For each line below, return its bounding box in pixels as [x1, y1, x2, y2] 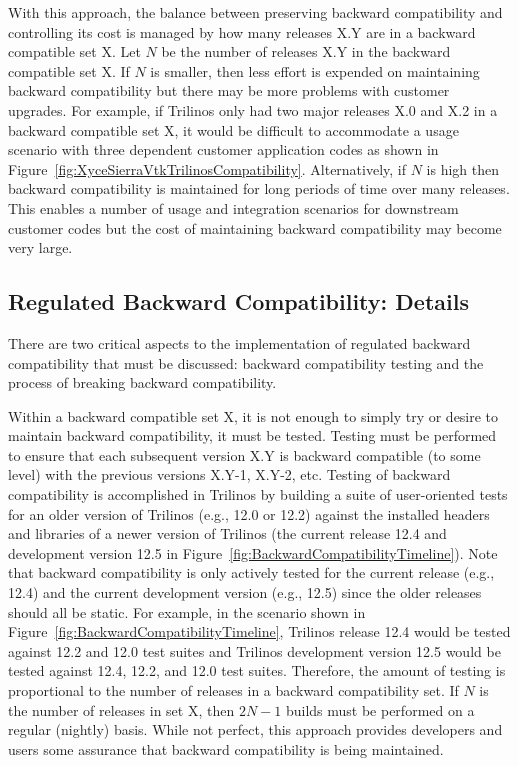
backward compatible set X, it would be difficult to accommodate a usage [8, 119, 459, 140]
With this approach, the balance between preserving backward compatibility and [8, 2, 503, 22]
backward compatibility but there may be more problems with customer [8, 80, 450, 101]
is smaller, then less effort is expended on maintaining [150, 60, 480, 81]
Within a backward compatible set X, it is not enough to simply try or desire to [8, 405, 499, 426]
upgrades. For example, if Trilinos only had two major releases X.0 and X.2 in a [8, 99, 498, 120]
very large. [8, 237, 73, 258]
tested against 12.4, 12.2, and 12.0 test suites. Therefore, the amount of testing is [8, 660, 506, 681]
